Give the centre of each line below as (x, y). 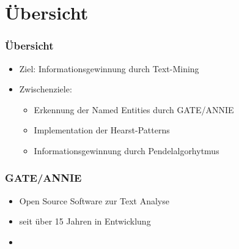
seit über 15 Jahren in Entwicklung (85, 221)
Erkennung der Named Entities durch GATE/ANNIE (134, 109)
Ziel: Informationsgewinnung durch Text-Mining (109, 68)
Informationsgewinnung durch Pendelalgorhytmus (127, 150)
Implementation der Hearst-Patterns (102, 130)
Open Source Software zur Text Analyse (94, 200)
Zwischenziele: (46, 89)
